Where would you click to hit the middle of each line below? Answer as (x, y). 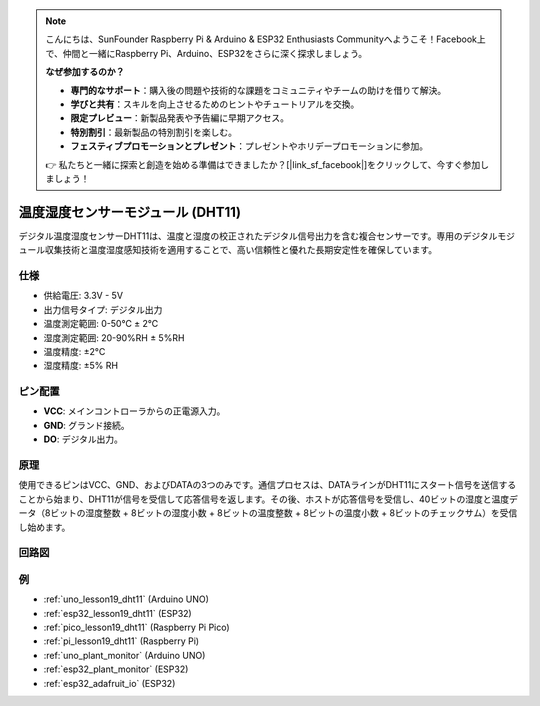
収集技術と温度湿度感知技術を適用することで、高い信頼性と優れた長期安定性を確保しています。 (241, 250)
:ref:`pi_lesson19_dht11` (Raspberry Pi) (121, 641)
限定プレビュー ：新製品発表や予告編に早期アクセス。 (180, 118)
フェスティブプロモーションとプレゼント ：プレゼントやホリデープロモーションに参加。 (249, 146)
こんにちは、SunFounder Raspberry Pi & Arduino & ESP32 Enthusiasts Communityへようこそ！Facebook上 (266, 39)
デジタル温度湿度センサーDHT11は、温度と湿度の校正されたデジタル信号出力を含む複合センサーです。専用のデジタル (258, 236)
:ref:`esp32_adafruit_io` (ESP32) (109, 683)
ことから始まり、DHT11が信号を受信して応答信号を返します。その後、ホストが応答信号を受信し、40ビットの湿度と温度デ (268, 499)
